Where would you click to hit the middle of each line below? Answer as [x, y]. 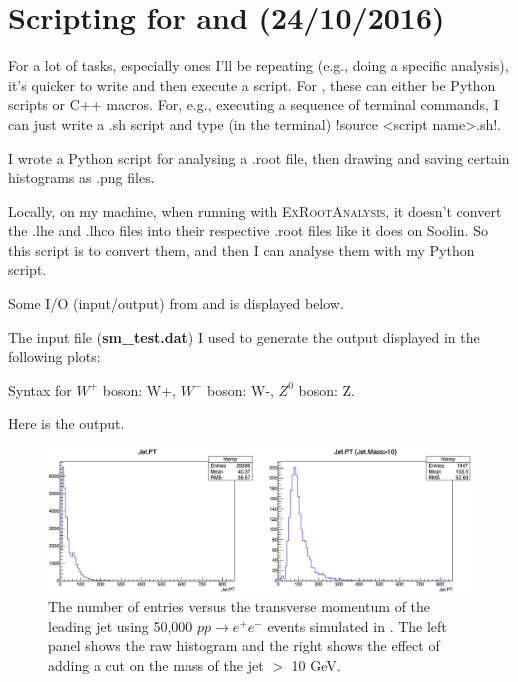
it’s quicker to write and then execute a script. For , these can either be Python [252, 84]
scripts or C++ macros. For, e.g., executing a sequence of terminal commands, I [253, 104]
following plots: [54, 356]
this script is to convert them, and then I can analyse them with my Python [241, 249]
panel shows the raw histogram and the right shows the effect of [244, 645]
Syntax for [40, 389]
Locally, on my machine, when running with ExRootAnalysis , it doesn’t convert [255, 210]
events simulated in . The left [357, 625]
